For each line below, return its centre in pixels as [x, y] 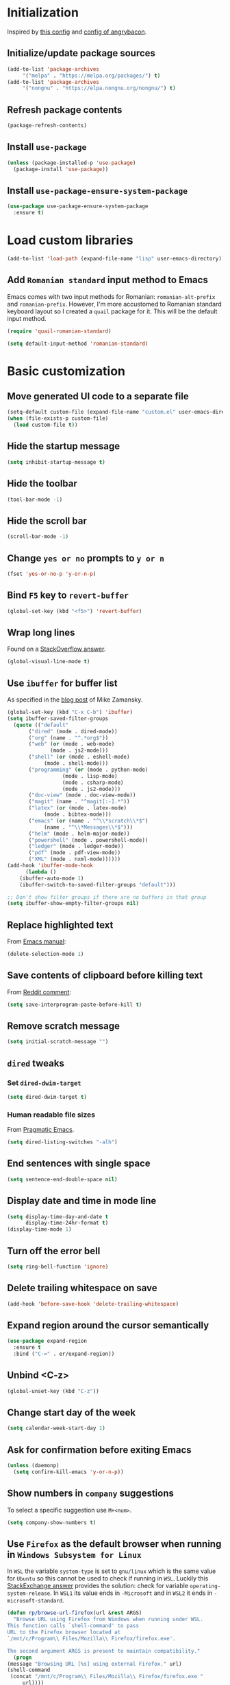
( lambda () [41, 872]
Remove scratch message [64, 1026]
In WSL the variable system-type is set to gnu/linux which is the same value [112, 1571]
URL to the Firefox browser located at [64, 1632]
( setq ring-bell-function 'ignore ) [58, 1266]
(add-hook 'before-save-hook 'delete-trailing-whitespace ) [93, 1304]
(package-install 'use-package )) [61, 169]
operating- [205, 1586]
